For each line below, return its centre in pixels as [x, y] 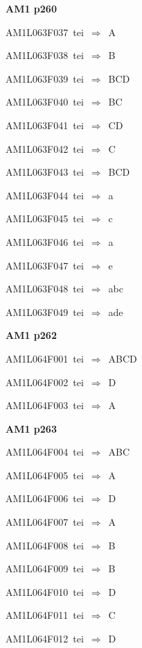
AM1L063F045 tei [45, 218]
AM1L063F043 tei [45, 172]
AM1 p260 [31, 8]
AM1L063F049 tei [45, 311]
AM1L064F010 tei [45, 591]
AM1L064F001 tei [45, 358]
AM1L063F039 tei [45, 78]
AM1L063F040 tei [45, 102]
